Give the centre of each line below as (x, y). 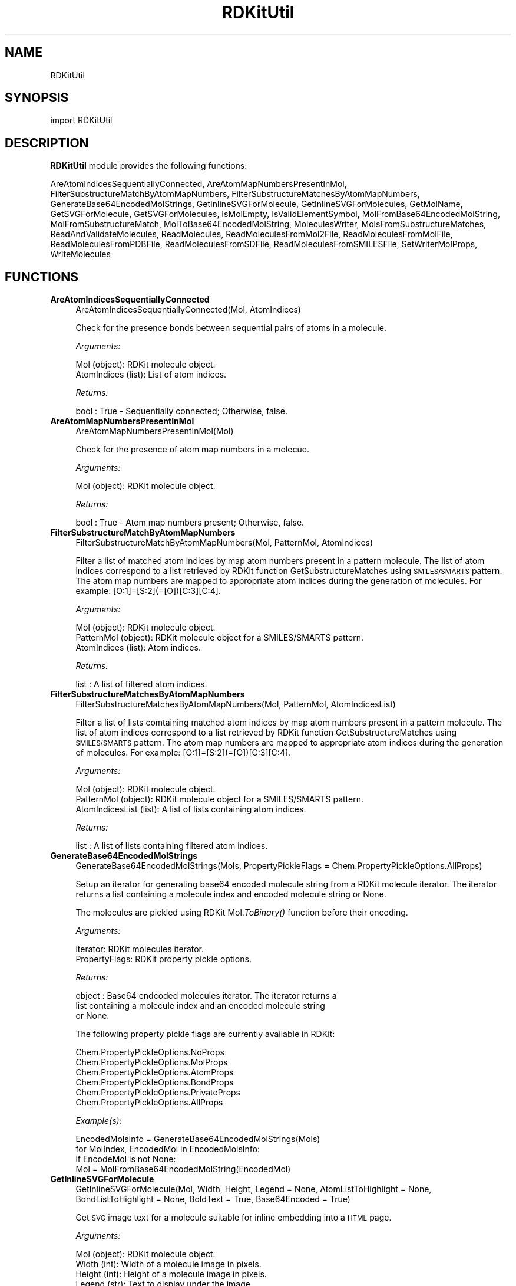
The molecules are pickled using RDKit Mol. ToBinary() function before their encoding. (242, 913)
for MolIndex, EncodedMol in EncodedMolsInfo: (168, 1149)
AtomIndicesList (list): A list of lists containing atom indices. (191, 809)
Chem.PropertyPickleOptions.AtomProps (155, 1072)
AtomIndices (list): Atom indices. (138, 648)
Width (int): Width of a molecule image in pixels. (168, 1264)
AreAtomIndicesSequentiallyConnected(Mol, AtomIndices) (188, 310)
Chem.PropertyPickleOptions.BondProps (155, 1082)
